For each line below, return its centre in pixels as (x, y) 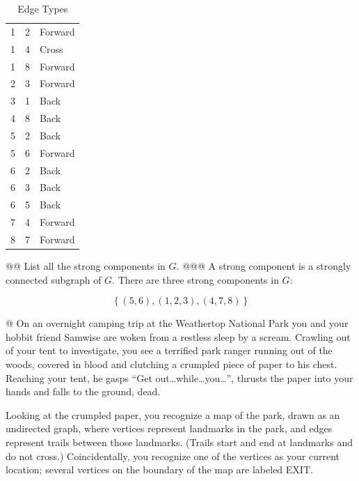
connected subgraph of (54, 279)
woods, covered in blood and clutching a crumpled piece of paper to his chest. (171, 364)
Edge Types (43, 8)
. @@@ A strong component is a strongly (264, 266)
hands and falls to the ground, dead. (83, 391)
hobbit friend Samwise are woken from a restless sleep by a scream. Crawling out (178, 336)
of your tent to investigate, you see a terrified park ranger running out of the (169, 350)
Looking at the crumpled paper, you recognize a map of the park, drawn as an (173, 414)
